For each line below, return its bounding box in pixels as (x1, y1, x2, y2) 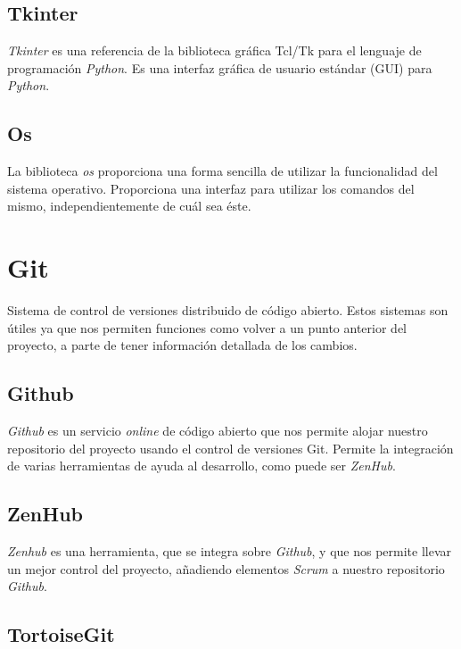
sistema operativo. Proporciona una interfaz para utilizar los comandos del (7, 179, 415, 197)
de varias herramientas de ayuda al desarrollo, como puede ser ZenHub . (7, 456, 396, 475)
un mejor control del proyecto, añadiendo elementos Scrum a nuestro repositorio (7, 559, 445, 578)
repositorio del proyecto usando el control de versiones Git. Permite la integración (7, 438, 454, 457)
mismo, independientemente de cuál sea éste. (7, 196, 251, 215)
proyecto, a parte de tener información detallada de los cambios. (7, 336, 358, 354)
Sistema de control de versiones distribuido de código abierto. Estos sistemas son (7, 301, 449, 320)
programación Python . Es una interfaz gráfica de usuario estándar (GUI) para (7, 58, 432, 77)
